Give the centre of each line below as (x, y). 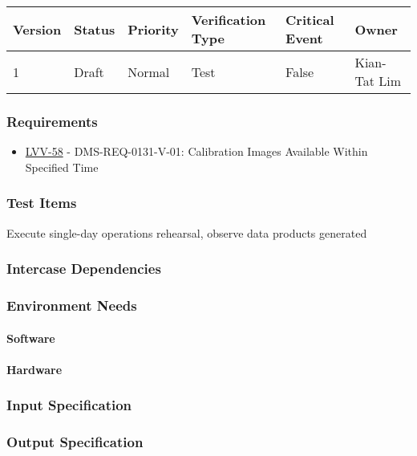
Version (37, 29)
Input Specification (69, 405)
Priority (153, 29)
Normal (149, 71)
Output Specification (75, 442)
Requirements (52, 121)
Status (95, 29)
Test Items (42, 203)
